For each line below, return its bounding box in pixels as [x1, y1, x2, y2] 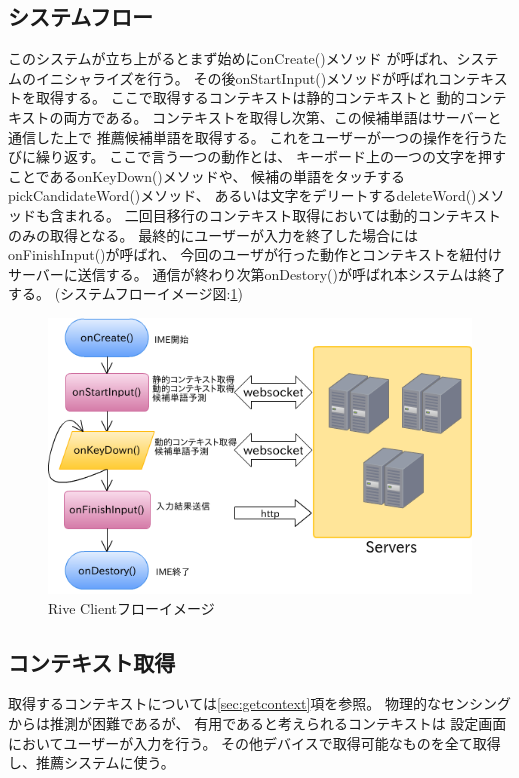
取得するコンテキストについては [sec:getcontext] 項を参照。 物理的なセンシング [8, 693, 511, 714]
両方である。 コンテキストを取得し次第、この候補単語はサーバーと [63, 106, 502, 127]
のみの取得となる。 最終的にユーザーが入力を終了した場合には [8, 224, 418, 245]
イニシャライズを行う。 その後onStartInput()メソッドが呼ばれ [35, 67, 439, 88]
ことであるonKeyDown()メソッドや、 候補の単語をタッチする [8, 165, 406, 186]
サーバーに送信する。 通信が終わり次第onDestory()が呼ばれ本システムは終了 [8, 263, 506, 284]
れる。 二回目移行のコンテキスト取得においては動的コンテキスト [77, 204, 502, 225]
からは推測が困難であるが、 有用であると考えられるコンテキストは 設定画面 [8, 713, 507, 734]
